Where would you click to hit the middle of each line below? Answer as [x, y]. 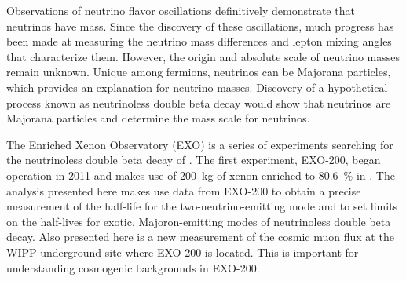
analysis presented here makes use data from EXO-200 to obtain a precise [184, 190]
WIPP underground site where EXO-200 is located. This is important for [183, 252]
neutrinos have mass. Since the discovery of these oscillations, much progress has [200, 26]
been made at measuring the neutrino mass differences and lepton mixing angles [199, 41]
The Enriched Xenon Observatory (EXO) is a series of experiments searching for [200, 144]
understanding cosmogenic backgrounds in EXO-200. [133, 267]
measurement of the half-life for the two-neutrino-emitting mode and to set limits [202, 206]
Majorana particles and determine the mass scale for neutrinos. [158, 118]
